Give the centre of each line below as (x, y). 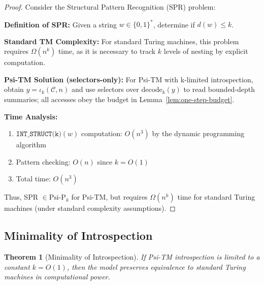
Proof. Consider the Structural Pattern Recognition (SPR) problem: (110, 7)
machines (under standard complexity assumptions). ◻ (90, 208)
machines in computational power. (57, 277)
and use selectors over (105, 89)
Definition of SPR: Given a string (60, 24)
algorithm (31, 145)
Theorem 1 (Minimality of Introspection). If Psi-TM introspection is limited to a (132, 257)
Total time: (33, 179)
